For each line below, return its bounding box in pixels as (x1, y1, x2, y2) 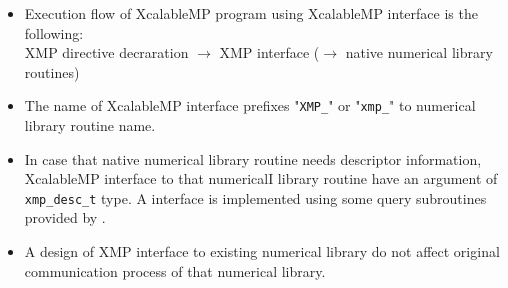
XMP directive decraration (24, 42, 189, 63)
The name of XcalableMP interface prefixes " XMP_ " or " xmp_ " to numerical (24, 95, 476, 116)
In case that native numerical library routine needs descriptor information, (24, 148, 482, 169)
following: (24, 22, 84, 43)
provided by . (24, 207, 106, 228)
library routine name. (24, 115, 156, 136)
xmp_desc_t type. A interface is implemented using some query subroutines (24, 187, 487, 208)
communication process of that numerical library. (24, 260, 326, 281)
